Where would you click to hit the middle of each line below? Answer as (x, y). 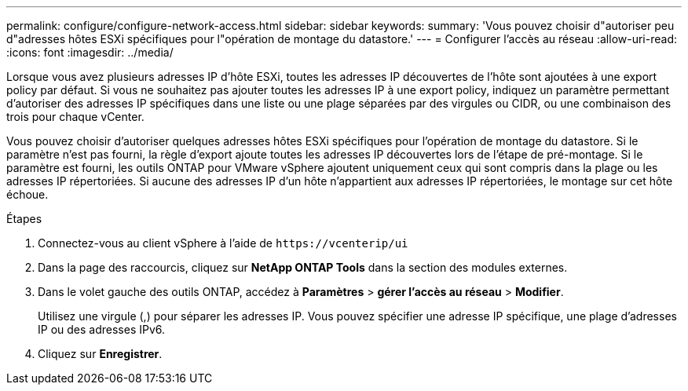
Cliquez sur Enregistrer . (100, 354)
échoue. (27, 194)
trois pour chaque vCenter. (75, 117)
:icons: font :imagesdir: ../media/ (90, 52)
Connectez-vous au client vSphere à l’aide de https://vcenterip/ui (223, 243)
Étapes (24, 219)
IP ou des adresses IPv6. (102, 329)
